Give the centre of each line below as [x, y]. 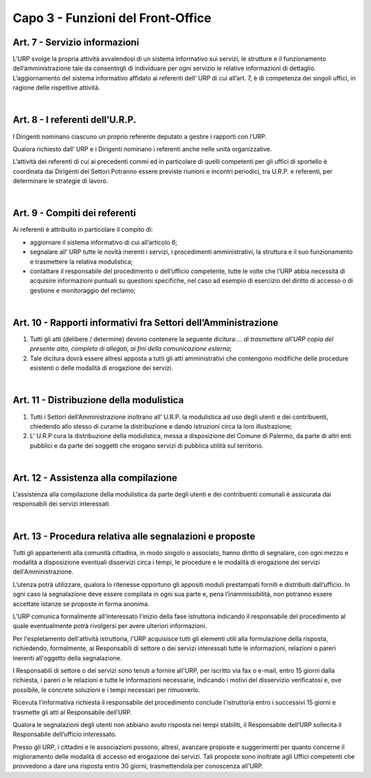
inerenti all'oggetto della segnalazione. [67, 658]
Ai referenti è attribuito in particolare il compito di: [83, 230]
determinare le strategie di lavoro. [60, 181]
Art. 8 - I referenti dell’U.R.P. [75, 120]
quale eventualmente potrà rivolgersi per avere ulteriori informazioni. [110, 626]
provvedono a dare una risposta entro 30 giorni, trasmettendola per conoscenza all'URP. [138, 766]
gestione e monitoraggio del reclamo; [83, 290]
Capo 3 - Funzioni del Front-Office [112, 18]
